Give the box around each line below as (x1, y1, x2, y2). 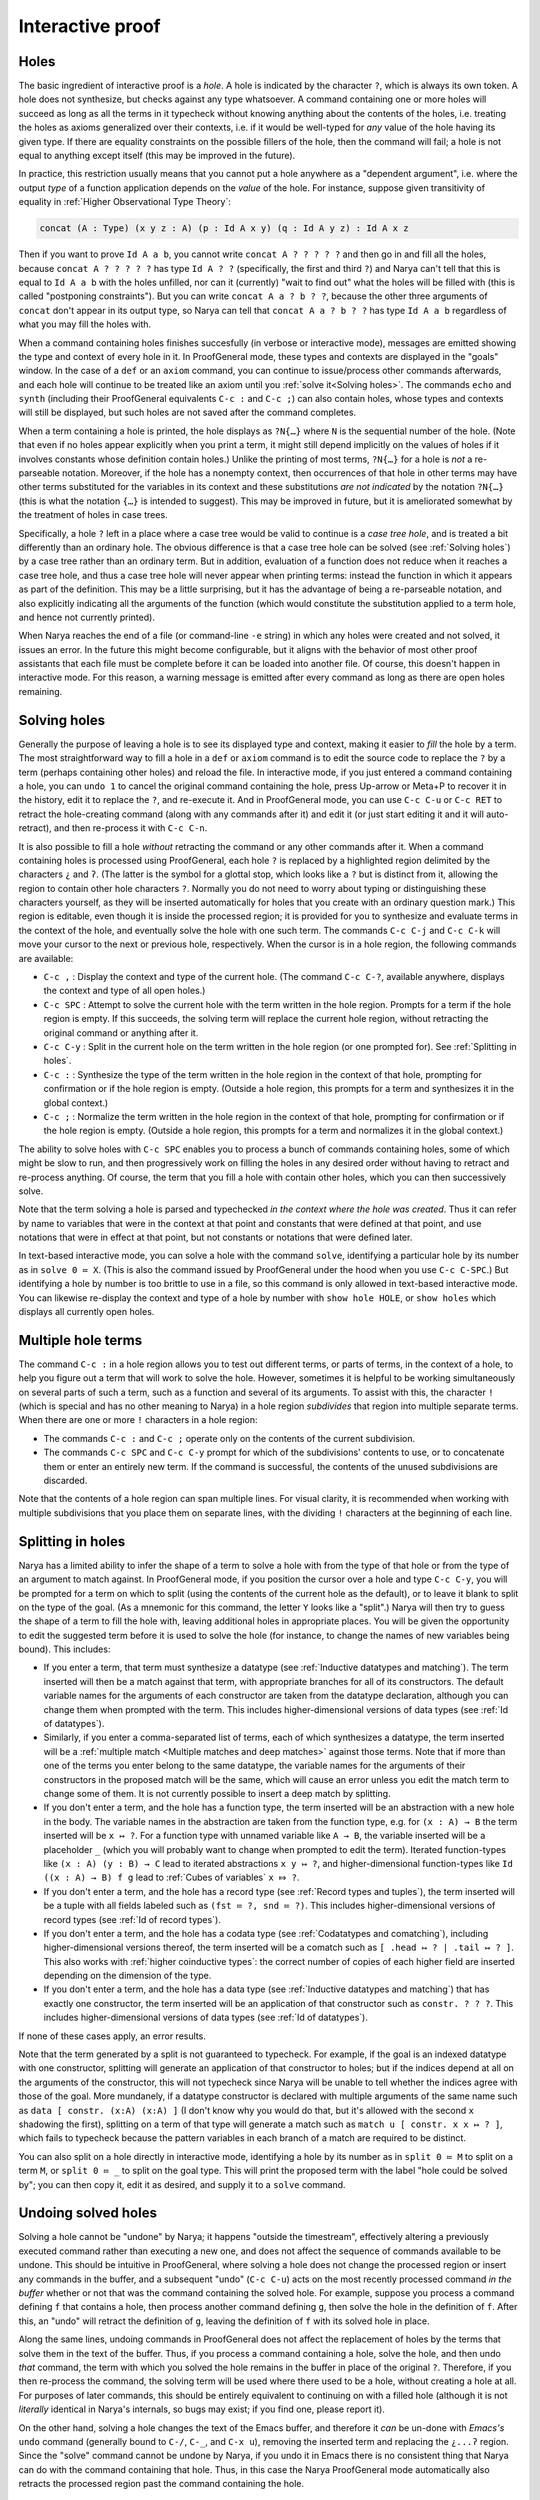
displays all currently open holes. (18, 1306, 155, 1318)
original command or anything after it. (43, 1026, 199, 1039)
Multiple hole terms (18, 1331, 143, 1349)
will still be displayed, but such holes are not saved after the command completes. (18, 406, 357, 419)
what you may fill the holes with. (18, 318, 152, 330)
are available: (18, 952, 74, 964)
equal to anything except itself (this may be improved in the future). (18, 150, 296, 162)
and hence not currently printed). (18, 611, 155, 623)
